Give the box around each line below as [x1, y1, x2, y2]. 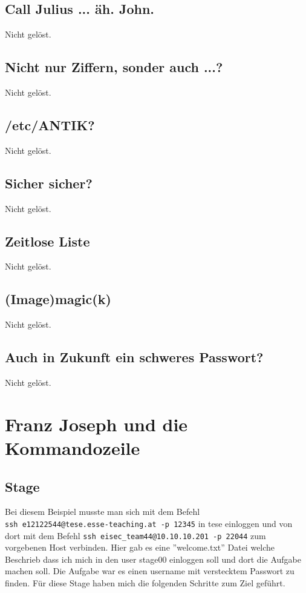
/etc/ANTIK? [5, 115, 95, 134]
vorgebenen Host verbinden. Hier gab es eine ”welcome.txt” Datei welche [5, 541, 275, 554]
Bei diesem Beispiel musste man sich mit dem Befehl [5, 505, 200, 518]
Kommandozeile [5, 435, 140, 460]
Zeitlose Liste [5, 231, 90, 250]
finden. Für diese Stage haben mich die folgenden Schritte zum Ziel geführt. [5, 577, 285, 589]
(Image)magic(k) [5, 290, 111, 308]
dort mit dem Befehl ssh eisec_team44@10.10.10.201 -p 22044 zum [5, 529, 266, 542]
